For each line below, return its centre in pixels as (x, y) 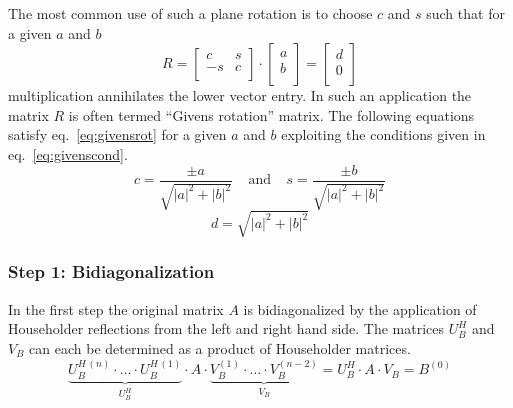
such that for (465, 13)
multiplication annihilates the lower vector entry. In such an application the (240, 95)
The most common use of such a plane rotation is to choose (190, 13)
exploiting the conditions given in (383, 134)
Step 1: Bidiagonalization (111, 271)
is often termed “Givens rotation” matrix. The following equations (271, 114)
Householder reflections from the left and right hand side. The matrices (226, 328)
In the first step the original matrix (116, 308)
